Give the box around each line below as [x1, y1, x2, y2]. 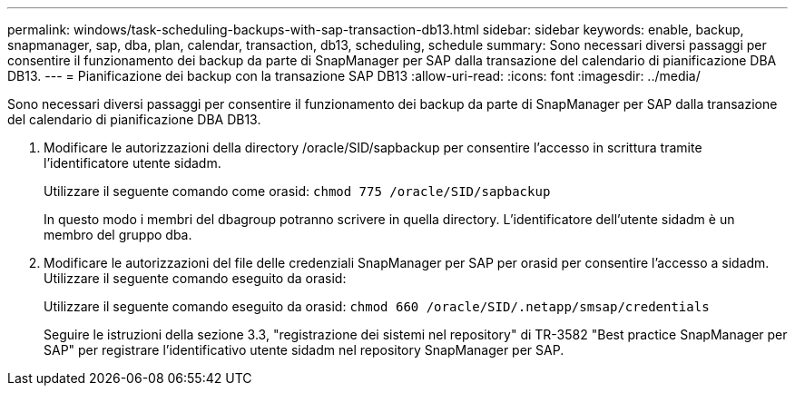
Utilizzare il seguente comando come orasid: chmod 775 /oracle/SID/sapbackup [44, 183, 551, 199]
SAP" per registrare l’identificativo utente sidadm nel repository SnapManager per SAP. [44, 342, 564, 358]
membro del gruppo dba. [44, 227, 192, 242]
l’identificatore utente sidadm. [44, 155, 221, 171]
